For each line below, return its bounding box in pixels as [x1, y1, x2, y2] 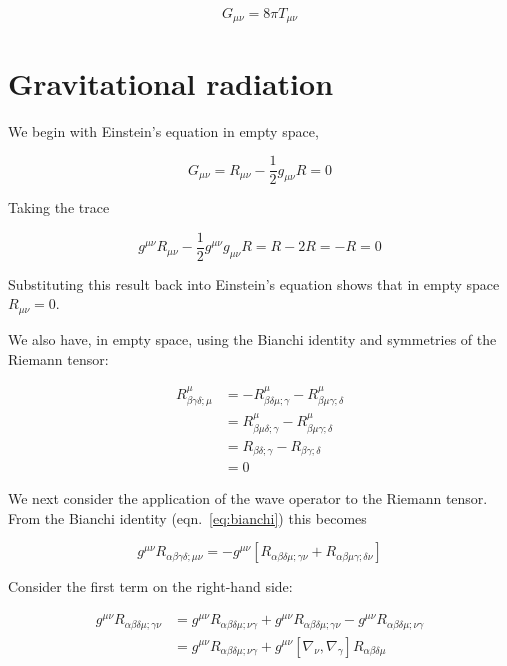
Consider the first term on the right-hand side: [8, 576, 293, 597]
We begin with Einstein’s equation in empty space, [8, 120, 319, 141]
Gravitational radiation [8, 62, 334, 103]
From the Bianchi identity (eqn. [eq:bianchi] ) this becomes [8, 507, 367, 528]
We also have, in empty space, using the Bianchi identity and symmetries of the [8, 328, 497, 349]
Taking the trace [8, 197, 110, 218]
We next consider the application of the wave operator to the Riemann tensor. [8, 488, 488, 509]
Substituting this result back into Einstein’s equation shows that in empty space [8, 273, 500, 294]
